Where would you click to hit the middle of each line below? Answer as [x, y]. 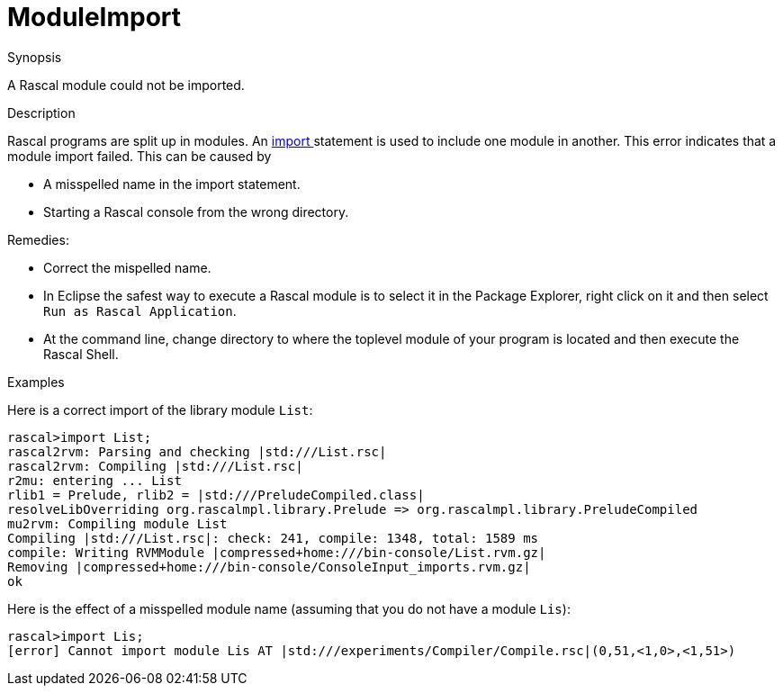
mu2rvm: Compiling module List [117, 523]
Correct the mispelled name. [127, 267]
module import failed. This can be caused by [139, 156]
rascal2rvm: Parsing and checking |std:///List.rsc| [197, 451]
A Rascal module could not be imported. [126, 85]
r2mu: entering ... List [94, 480]
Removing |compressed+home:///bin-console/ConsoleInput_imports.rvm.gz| [269, 567]
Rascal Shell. [81, 354]
